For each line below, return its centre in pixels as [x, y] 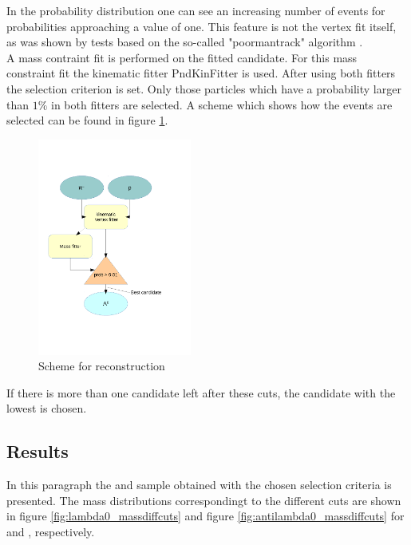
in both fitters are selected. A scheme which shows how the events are [222, 104]
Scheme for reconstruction [102, 366]
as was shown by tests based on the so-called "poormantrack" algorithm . [185, 42]
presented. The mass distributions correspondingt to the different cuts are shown [204, 500]
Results [38, 451]
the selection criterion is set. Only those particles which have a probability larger [204, 88]
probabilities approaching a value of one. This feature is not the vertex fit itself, [202, 26]
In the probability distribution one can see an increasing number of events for [196, 10]
